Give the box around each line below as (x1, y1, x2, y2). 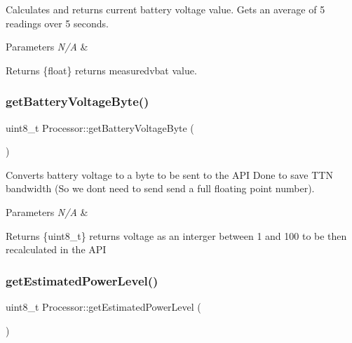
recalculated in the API (6, 242, 107, 257)
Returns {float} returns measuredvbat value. (6, 62, 197, 77)
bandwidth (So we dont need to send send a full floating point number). (6, 181, 315, 196)
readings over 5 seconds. (6, 15, 109, 30)
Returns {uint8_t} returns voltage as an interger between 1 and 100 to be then (6, 228, 347, 243)
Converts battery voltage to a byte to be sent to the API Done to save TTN (6, 167, 333, 182)
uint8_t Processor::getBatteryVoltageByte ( (6, 120, 194, 135)
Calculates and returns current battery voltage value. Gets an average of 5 (6, 2, 325, 16)
